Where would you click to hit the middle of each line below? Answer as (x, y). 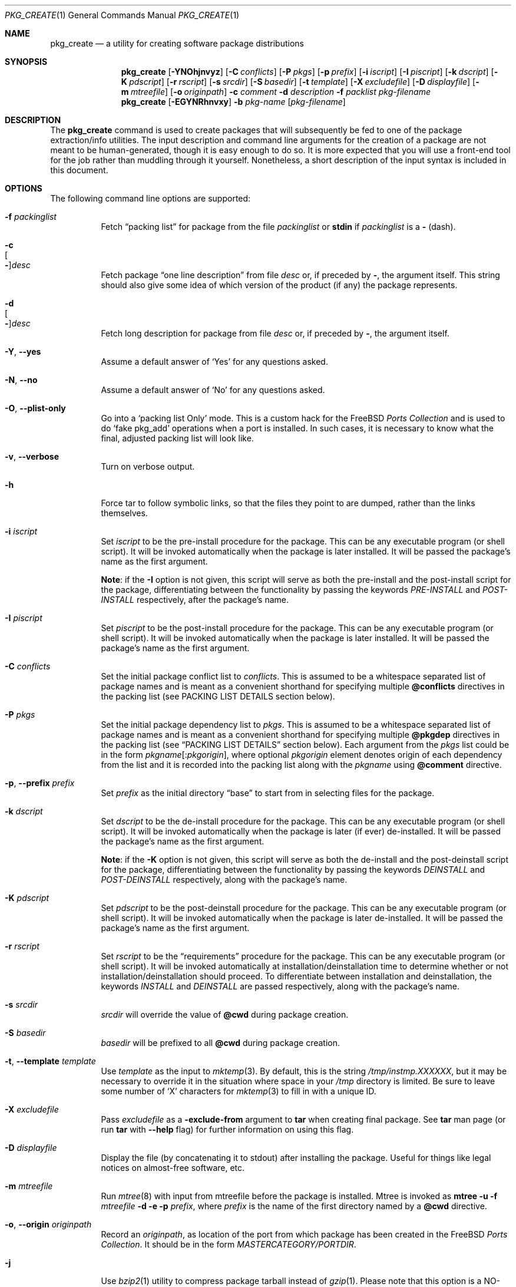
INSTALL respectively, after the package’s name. (195, 600)
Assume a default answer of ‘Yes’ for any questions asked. (214, 362)
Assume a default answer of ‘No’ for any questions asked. (213, 390)
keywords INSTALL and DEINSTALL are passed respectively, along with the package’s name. (280, 986)
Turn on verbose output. (148, 466)
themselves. (124, 513)
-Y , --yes (23, 352)
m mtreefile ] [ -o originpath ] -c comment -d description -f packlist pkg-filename (276, 92)
